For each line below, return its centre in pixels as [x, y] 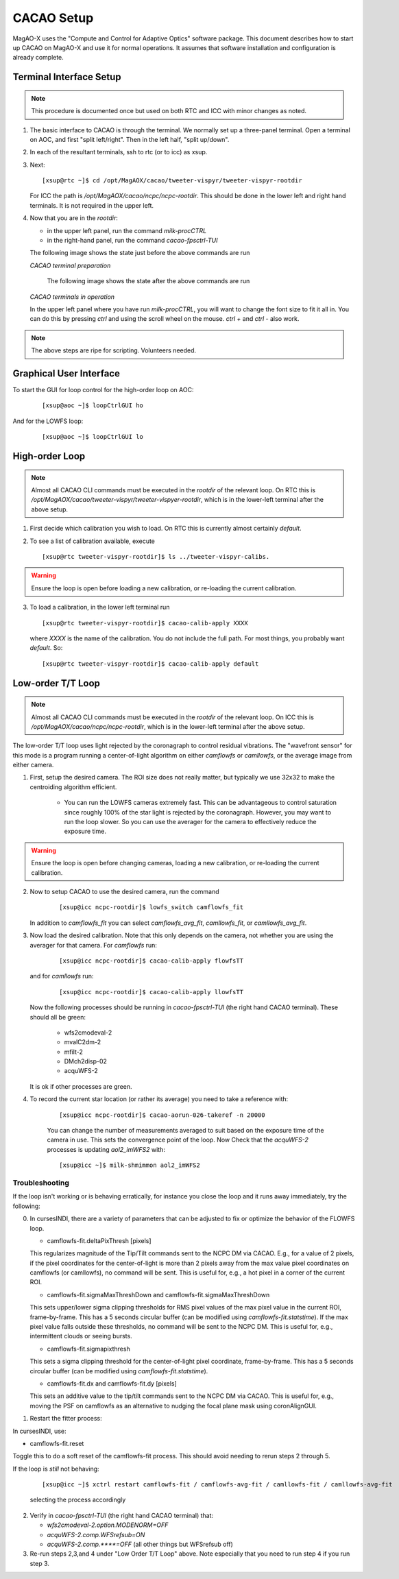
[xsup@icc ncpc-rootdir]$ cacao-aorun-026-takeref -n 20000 [162, 1115]
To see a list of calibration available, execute [93, 541]
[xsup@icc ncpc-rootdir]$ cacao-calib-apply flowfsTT [151, 961]
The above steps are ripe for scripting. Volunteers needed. [114, 350]
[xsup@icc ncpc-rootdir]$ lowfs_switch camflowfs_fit [151, 907]
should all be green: [58, 1017]
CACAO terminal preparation [70, 265]
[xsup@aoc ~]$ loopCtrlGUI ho [93, 406]
